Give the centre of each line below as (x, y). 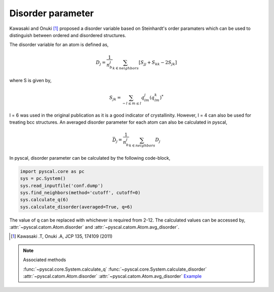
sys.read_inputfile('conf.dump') (62, 186)
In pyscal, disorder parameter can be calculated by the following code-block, (90, 158)
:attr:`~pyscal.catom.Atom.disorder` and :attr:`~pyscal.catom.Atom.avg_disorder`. (94, 227)
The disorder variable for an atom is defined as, (59, 45)
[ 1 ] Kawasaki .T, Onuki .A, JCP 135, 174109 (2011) (62, 236)
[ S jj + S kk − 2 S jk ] (158, 63)
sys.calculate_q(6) (44, 200)
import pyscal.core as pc (52, 171)
